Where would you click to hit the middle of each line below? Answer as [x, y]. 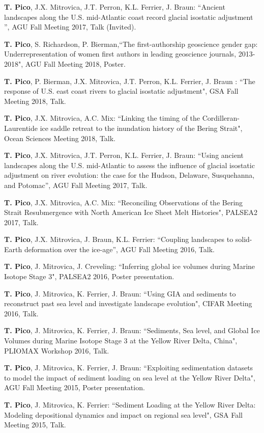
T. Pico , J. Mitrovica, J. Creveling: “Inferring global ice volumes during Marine [130, 266]
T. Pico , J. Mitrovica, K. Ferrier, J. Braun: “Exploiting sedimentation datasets [129, 368]
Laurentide [21, 128]
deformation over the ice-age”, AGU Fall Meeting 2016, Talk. [119, 249]
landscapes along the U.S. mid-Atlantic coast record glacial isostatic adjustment [129, 17]
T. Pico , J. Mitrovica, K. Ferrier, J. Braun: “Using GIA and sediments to [120, 293]
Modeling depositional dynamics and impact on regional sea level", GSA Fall [123, 414]
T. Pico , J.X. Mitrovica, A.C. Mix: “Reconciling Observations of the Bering [124, 202]
